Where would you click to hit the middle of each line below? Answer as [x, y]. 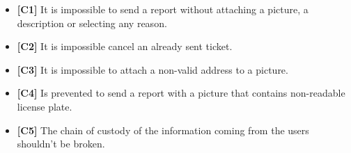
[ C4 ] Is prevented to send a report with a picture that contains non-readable [181, 93]
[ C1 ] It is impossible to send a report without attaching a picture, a [163, 9]
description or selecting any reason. [92, 23]
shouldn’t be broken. [61, 144]
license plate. [45, 106]
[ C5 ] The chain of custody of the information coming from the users [163, 130]
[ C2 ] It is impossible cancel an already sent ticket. [125, 46]
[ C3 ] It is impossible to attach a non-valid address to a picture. [153, 69]
